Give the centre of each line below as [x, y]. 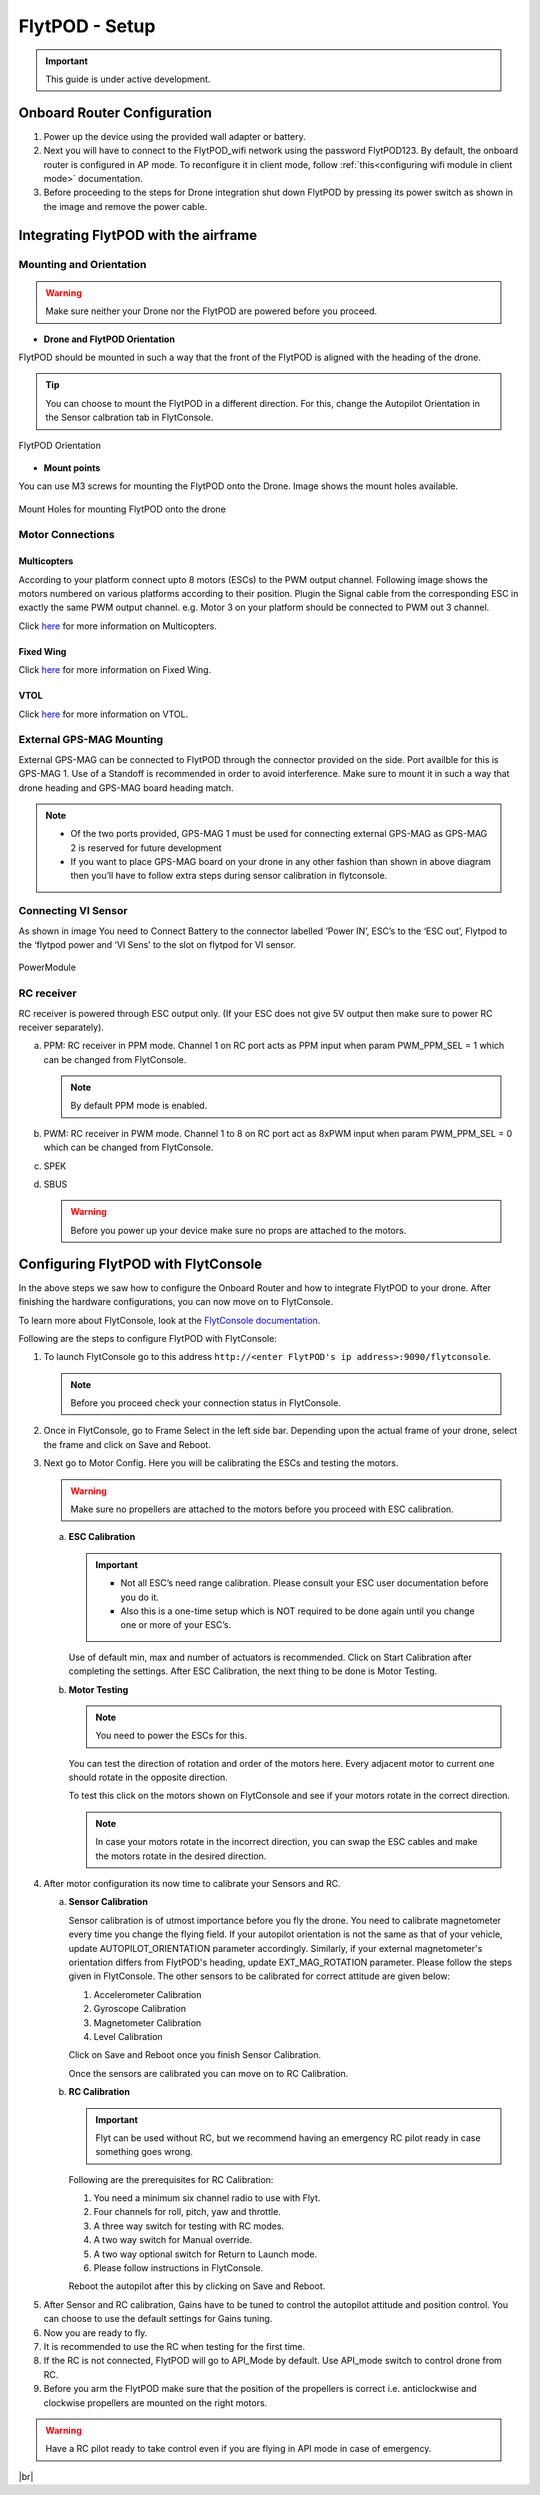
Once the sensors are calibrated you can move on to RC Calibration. [208, 2073]
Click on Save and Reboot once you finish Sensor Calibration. [195, 2055]
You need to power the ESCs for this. [171, 1736]
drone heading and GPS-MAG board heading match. [126, 787]
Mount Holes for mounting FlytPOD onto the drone [122, 509]
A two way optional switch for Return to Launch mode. [205, 2254]
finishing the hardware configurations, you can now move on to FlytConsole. [176, 1302]
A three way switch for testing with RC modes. [189, 2226]
